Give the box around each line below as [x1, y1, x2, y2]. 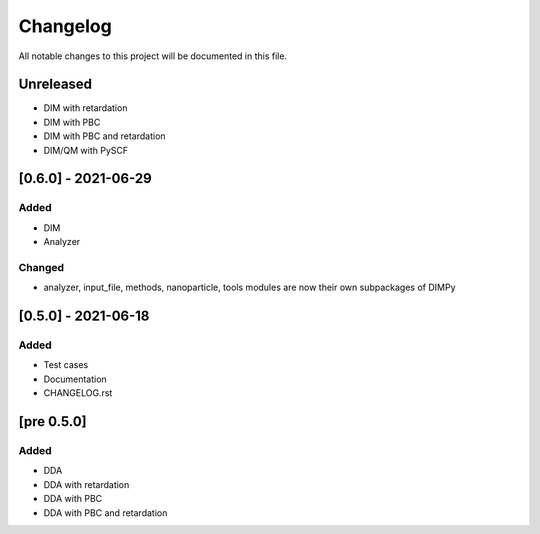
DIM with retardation [43, 102, 128, 114]
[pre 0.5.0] [18, 413, 87, 430]
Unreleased [18, 76, 93, 93]
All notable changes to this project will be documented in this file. [18, 50, 288, 62]
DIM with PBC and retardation [43, 130, 166, 142]
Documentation [43, 373, 107, 385]
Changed [18, 260, 65, 274]
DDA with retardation [43, 478, 130, 490]
